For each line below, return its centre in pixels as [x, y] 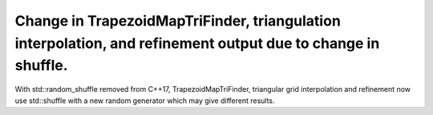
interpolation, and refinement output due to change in [197, 43]
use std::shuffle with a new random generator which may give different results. [145, 101]
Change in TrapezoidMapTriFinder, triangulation [178, 21]
